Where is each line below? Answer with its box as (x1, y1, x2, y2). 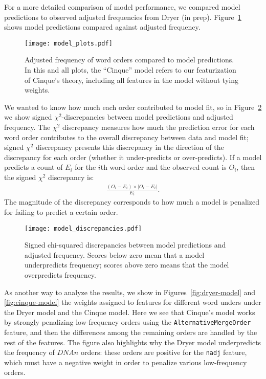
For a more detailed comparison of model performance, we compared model (4, 2, 240, 12)
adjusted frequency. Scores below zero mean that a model (25, 249, 205, 260)
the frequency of (4, 347, 55, 358)
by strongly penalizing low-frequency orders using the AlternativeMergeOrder (4, 317, 251, 327)
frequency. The (4, 122, 51, 132)
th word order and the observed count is (100, 162, 227, 172)
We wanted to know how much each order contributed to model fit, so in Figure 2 (4, 101, 262, 112)
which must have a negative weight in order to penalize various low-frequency (4, 356, 247, 367)
